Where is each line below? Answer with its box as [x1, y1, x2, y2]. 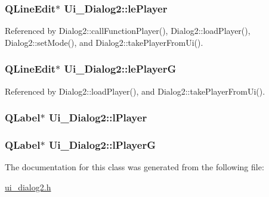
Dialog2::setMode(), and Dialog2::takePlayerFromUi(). [5, 36, 203, 48]
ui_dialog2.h [5, 180, 51, 193]
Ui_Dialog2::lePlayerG [64, 61, 177, 76]
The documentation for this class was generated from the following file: [5, 161, 264, 173]
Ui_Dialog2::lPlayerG [48, 137, 156, 152]
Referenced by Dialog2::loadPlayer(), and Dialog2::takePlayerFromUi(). [5, 85, 265, 97]
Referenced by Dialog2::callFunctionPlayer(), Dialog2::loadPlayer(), [5, 24, 251, 37]
